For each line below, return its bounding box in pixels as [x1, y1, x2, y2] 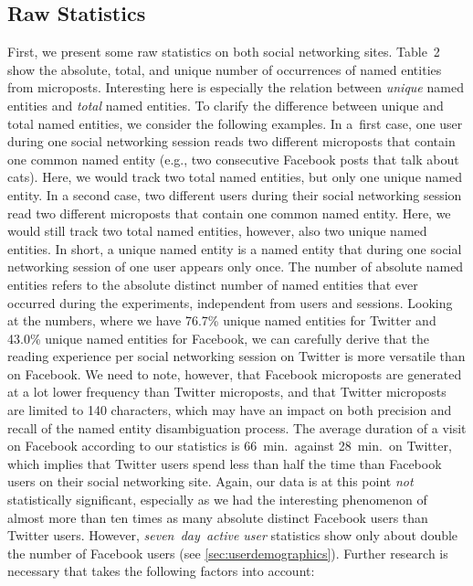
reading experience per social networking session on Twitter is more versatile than [7, 346, 466, 366]
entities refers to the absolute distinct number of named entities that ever [7, 274, 418, 293]
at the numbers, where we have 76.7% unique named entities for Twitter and [7, 311, 436, 330]
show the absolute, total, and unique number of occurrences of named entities [7, 59, 442, 79]
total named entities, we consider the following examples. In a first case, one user [7, 113, 463, 133]
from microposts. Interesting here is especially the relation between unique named [7, 78, 464, 97]
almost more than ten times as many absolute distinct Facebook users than [7, 507, 428, 527]
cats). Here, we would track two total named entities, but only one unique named [7, 167, 462, 186]
